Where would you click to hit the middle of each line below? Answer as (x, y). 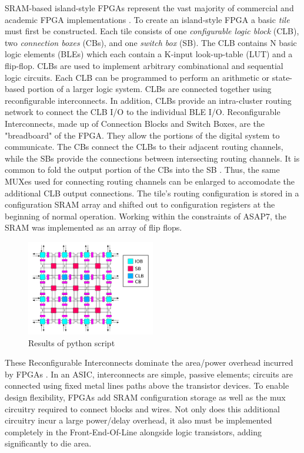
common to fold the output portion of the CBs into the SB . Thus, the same (142, 170)
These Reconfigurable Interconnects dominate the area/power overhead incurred (149, 362)
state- (282, 77)
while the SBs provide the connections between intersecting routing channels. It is (152, 158)
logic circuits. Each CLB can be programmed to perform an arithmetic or (137, 77)
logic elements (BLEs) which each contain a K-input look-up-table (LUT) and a (149, 54)
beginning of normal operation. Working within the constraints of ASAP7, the (146, 216)
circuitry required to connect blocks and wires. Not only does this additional (142, 408)
